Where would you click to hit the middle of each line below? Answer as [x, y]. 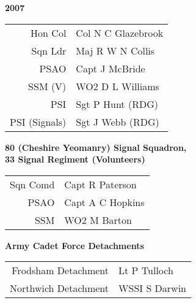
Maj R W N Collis [115, 50]
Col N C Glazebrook [120, 33]
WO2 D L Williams [118, 86]
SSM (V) [47, 86]
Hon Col [49, 33]
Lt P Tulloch [146, 270]
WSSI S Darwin [153, 288]
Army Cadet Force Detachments [74, 245]
